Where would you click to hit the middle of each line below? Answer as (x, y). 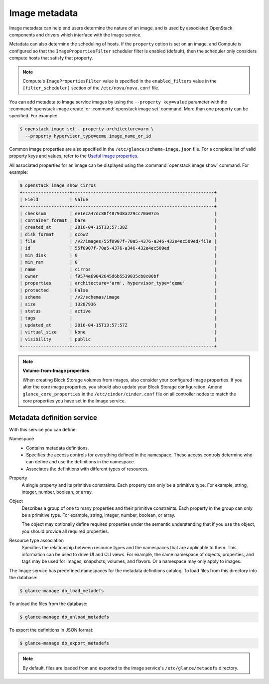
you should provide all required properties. (65, 531)
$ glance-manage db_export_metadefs (65, 643)
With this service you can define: (43, 429)
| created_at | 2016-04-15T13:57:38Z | (118, 227)
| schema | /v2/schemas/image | (118, 297)
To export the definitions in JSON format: (51, 630)
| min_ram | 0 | (118, 262)
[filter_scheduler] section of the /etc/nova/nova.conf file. (91, 88)
